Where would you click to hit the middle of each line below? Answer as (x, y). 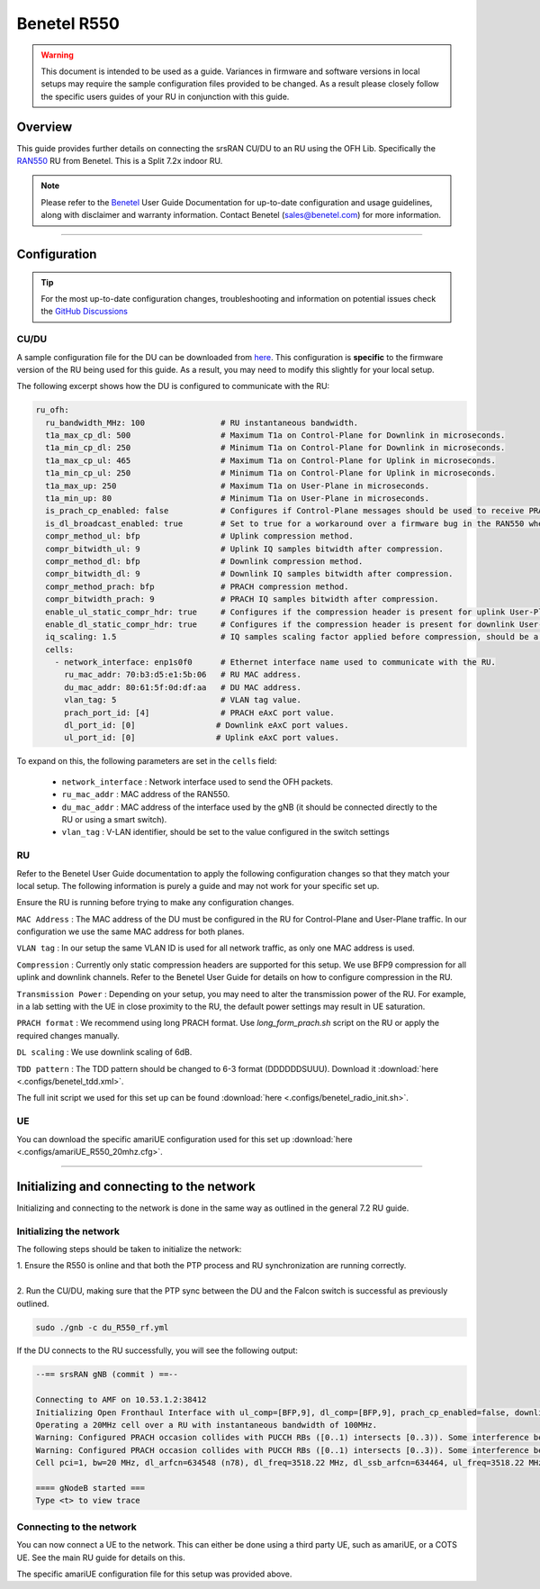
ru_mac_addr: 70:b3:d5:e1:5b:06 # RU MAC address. (183, 675)
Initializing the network (68, 1231)
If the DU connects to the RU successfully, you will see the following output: (157, 1350)
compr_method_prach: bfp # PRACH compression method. (197, 586)
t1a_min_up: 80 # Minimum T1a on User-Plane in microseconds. (238, 499)
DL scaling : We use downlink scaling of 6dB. (104, 1052)
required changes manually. (68, 1035)
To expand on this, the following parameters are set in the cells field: (147, 761)
